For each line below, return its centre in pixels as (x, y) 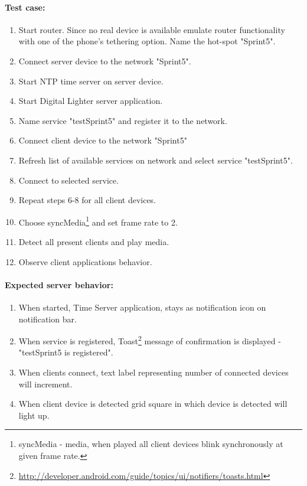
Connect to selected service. (69, 180)
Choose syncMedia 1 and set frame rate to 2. (98, 221)
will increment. (45, 384)
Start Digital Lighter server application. (91, 101)
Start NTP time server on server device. (91, 81)
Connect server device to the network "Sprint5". (105, 61)
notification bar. (48, 319)
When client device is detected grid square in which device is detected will (153, 404)
